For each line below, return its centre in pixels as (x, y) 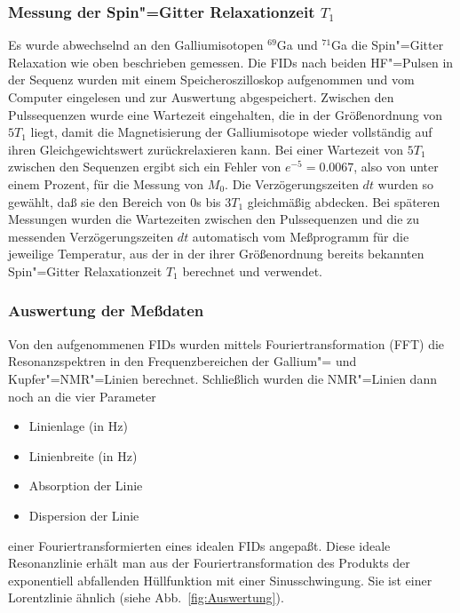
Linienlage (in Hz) (78, 426)
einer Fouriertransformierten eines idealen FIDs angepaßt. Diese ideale (199, 545)
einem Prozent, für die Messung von (106, 183)
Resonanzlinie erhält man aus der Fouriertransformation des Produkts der (209, 563)
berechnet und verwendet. (252, 271)
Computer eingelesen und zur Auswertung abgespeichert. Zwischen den (201, 97)
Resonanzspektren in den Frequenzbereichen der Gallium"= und (182, 361)
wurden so (405, 183)
